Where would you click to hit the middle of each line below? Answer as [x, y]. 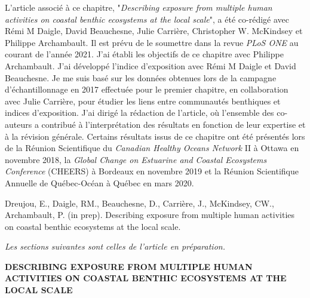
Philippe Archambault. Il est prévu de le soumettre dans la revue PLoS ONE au [152, 42]
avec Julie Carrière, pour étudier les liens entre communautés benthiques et [143, 101]
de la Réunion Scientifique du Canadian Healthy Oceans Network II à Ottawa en [152, 148]
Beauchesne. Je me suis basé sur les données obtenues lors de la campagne [141, 77]
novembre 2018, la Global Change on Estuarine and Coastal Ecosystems [136, 159]
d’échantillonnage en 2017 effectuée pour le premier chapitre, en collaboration [147, 89]
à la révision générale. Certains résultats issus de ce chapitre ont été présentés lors [155, 136]
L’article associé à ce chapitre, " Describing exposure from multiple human [139, 7]
